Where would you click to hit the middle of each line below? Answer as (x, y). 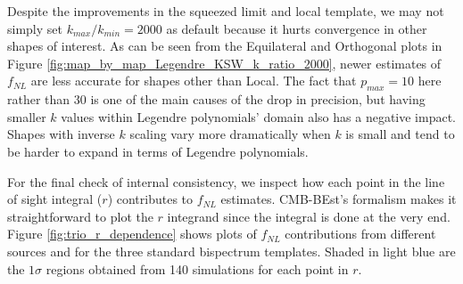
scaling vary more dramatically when (230, 134)
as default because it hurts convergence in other (297, 28)
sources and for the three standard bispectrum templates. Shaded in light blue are (231, 251)
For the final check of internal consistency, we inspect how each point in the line (226, 181)
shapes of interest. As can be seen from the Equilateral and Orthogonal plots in (225, 46)
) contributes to (150, 199)
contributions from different (360, 234)
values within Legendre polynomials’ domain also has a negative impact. (258, 116)
